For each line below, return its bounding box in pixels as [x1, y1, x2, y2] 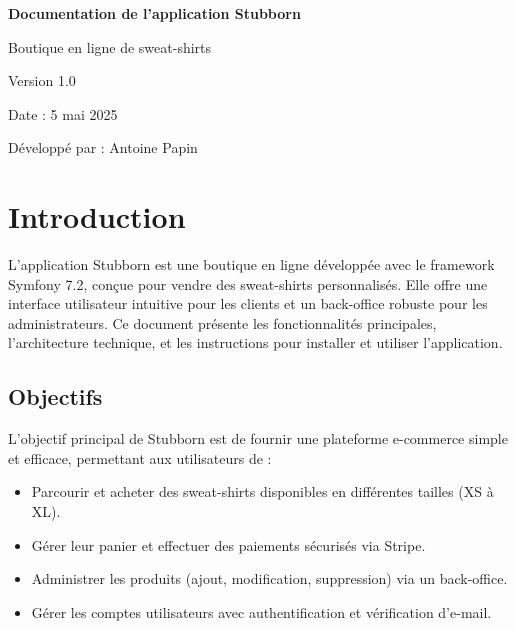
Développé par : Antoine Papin [8, 137, 198, 158]
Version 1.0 [8, 70, 76, 91]
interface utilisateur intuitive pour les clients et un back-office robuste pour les [8, 293, 488, 314]
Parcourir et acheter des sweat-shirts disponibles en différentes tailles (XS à [31, 481, 494, 502]
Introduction [8, 196, 186, 237]
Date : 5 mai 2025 [8, 103, 118, 124]
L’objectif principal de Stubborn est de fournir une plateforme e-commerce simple [8, 428, 508, 449]
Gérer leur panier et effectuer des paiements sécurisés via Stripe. [31, 534, 426, 555]
